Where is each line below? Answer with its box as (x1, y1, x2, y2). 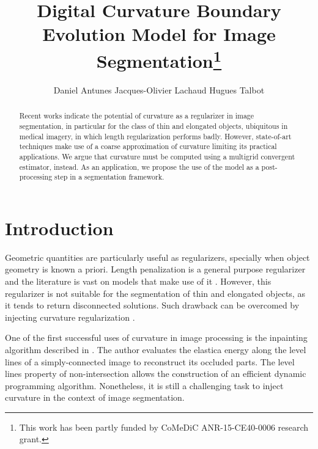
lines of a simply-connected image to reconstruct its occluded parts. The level (5, 355, 295, 368)
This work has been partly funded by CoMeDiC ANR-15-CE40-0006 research (19, 420, 309, 433)
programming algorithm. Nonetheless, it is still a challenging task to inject (5, 379, 284, 392)
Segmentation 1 (96, 45, 222, 73)
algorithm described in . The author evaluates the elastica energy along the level (5, 343, 306, 356)
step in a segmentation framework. (54, 172, 165, 182)
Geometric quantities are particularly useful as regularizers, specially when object (5, 250, 310, 263)
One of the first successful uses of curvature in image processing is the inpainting (5, 331, 308, 344)
